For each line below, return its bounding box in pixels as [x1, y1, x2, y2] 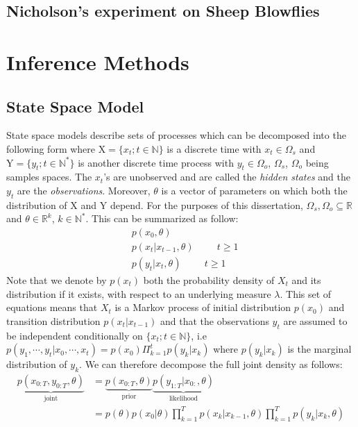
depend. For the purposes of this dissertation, [110, 197, 303, 212]
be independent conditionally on [6, 328, 143, 342]
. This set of [280, 286, 332, 301]
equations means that [6, 300, 98, 315]
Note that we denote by [6, 273, 107, 287]
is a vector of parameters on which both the [161, 183, 348, 197]
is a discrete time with [167, 141, 262, 156]
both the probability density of [143, 273, 275, 287]
